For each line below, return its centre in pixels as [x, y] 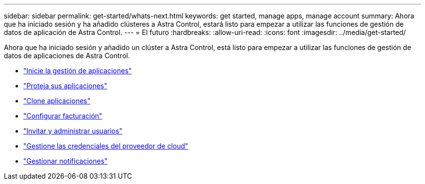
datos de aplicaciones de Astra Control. [67, 56]
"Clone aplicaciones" [57, 101]
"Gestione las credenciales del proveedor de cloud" [106, 146]
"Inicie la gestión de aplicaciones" [78, 71]
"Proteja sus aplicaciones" [65, 86]
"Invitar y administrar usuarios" [73, 131]
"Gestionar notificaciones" [65, 161]
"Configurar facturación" [63, 116]
